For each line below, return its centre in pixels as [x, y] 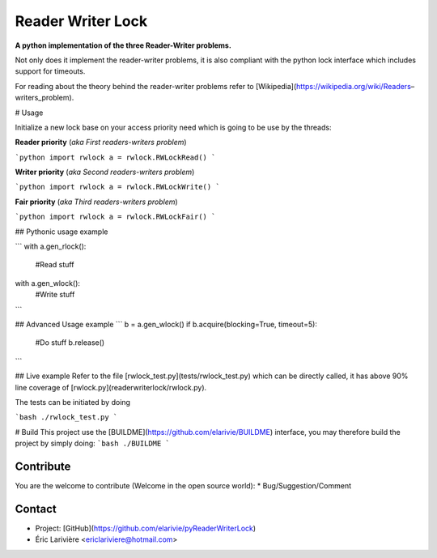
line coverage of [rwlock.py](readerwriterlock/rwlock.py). [111, 387]
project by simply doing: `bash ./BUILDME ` [92, 443]
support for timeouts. [50, 71]
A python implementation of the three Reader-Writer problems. [123, 45]
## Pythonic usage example [62, 232]
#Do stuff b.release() [70, 343]
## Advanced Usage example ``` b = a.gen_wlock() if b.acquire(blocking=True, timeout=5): [166, 324]
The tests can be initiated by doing [73, 402]
